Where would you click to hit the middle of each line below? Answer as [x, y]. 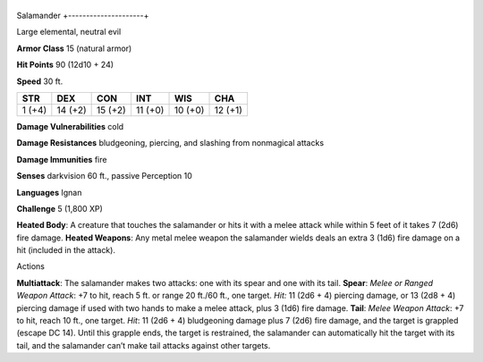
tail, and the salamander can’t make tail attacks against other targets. [144, 345]
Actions [30, 266]
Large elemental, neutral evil [69, 32]
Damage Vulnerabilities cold [70, 126]
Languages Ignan [49, 192]
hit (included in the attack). [66, 250]
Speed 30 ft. [40, 81]
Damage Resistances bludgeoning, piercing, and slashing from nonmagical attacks [170, 143]
